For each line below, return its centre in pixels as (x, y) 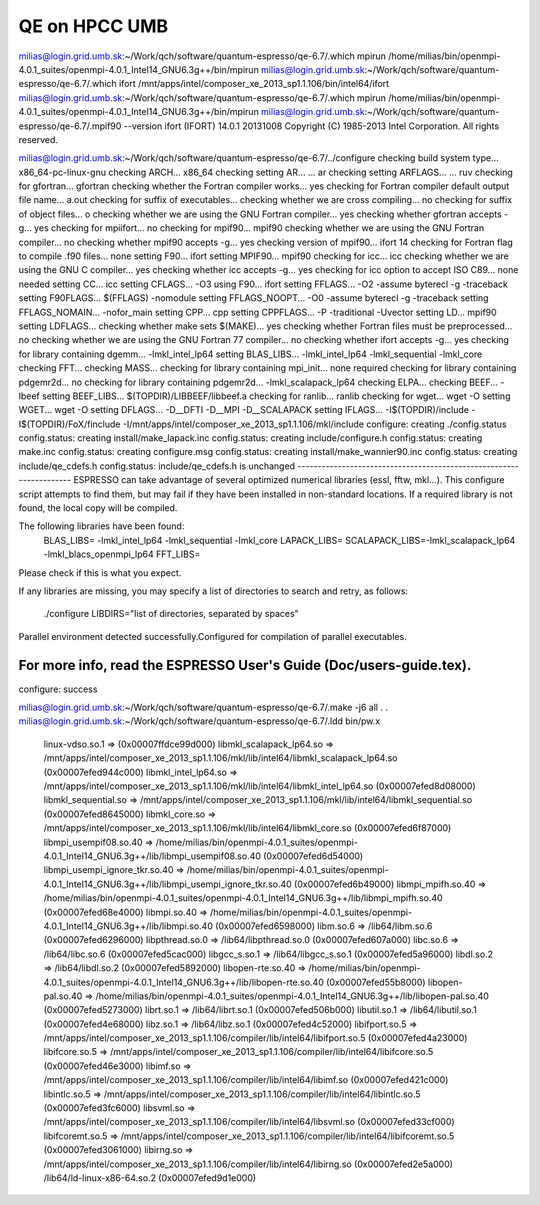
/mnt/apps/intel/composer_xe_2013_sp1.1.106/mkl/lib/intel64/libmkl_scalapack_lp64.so (220, 758)
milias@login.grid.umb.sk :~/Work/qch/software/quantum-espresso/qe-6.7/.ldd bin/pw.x (199, 721)
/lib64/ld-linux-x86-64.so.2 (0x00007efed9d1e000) (150, 1177)
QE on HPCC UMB (93, 26)
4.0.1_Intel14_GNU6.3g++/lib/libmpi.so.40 (128, 926)
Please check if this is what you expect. (100, 572)
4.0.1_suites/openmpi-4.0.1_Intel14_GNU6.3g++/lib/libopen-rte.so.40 (183, 982)
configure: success (58, 689)
